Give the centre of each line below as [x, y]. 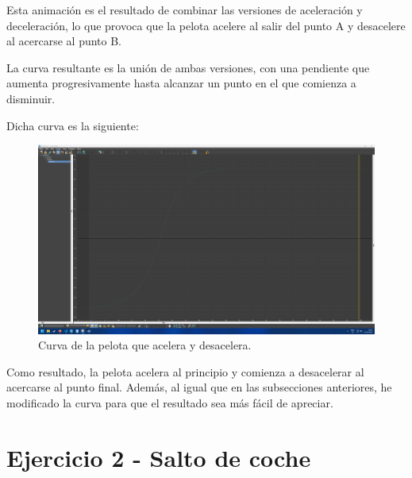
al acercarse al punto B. [64, 41]
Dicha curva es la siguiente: [73, 125]
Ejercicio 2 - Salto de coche [159, 457]
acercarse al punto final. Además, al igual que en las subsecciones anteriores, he [199, 387]
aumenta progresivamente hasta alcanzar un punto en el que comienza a [181, 83]
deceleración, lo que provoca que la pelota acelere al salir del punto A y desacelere [206, 25]
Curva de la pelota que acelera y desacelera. [145, 345]
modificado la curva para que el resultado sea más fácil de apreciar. [170, 403]
